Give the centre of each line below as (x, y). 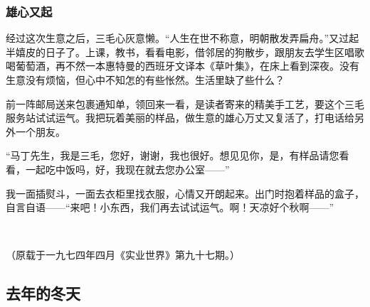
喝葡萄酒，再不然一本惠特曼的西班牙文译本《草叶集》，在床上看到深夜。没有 (183, 66)
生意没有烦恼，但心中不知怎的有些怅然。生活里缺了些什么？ (145, 80)
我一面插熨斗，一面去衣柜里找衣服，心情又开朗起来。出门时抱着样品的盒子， (185, 193)
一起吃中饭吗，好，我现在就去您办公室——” (127, 169)
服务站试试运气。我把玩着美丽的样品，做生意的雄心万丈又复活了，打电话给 (180, 118)
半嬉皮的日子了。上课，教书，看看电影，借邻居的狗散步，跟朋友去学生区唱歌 (185, 52)
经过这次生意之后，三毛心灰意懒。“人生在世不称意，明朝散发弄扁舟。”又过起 (183, 38)
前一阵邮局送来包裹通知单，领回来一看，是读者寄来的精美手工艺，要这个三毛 (185, 103)
